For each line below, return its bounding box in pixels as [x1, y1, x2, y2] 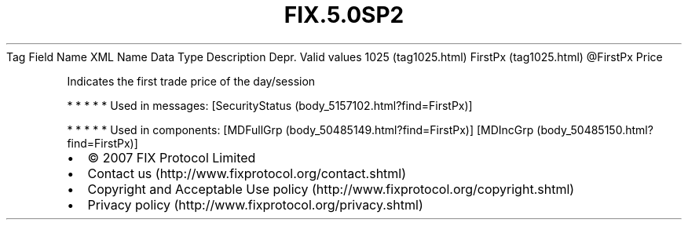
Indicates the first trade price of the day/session [67, 74, 316, 88]
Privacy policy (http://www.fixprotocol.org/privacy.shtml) [87, 196, 423, 213]
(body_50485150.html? [536, 122, 653, 137]
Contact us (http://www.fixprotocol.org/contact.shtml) [87, 165, 407, 181]
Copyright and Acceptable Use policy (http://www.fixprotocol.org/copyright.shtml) [87, 180, 575, 197]
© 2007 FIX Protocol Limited [87, 149, 256, 166]
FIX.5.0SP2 [284, 2, 404, 28]
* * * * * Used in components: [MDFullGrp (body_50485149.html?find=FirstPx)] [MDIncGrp [67, 122, 534, 137]
